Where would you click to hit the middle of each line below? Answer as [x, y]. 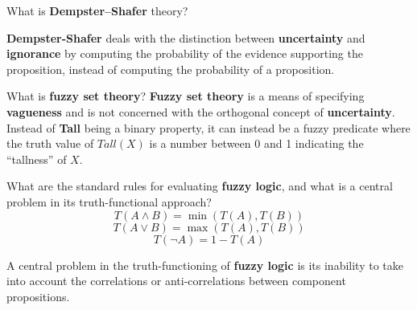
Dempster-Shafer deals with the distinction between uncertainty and [186, 37]
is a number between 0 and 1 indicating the [256, 143]
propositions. [38, 296]
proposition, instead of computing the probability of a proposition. [171, 69]
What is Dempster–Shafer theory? [97, 10]
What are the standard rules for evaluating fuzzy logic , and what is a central [200, 186]
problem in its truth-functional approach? [109, 201]
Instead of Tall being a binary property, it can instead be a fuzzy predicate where [208, 127]
